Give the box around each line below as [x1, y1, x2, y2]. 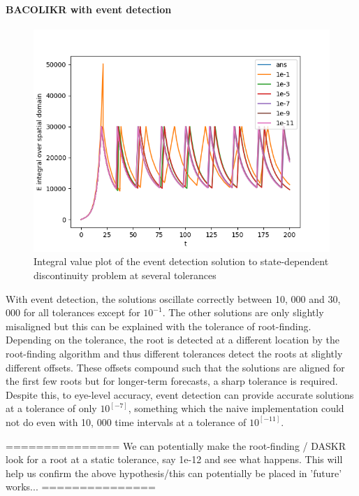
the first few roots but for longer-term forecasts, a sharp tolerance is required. [6, 374, 338, 388]
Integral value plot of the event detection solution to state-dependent [34, 254, 329, 269]
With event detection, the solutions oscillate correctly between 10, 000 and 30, [6, 291, 341, 306]
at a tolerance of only [6, 401, 97, 416]
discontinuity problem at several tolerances [34, 267, 217, 282]
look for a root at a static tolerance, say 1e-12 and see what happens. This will [6, 452, 343, 467]
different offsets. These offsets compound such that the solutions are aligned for [6, 360, 345, 374]
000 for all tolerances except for [6, 305, 140, 320]
